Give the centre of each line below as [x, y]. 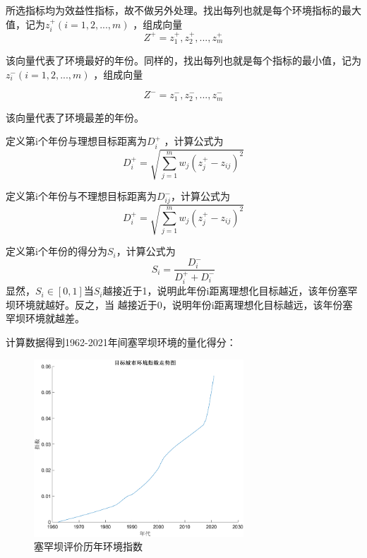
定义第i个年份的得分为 [56, 251]
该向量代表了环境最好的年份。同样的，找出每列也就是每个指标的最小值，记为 [183, 60]
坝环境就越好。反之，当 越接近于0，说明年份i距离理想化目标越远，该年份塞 [179, 304]
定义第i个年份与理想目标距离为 [76, 141]
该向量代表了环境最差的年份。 [75, 117]
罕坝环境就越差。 [45, 318]
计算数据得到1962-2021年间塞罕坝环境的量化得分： [121, 342]
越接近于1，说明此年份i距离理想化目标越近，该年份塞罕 [230, 291]
